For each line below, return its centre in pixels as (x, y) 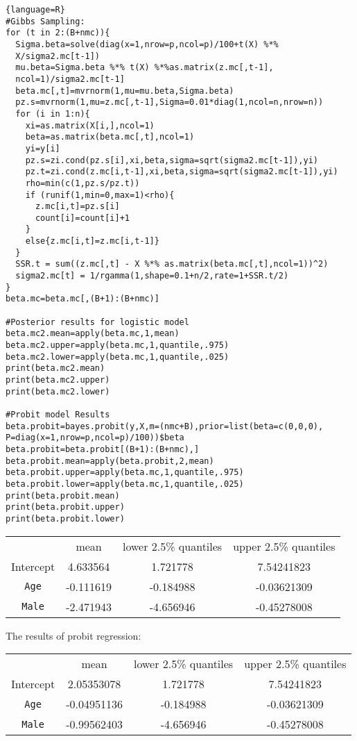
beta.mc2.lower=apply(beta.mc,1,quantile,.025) (117, 357)
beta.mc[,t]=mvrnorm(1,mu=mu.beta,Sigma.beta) (125, 91)
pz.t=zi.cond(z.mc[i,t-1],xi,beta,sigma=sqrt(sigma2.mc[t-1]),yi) (182, 172)
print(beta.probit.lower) (65, 518)
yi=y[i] (43, 148)
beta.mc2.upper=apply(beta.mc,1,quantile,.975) (117, 345)
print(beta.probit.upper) (65, 507)
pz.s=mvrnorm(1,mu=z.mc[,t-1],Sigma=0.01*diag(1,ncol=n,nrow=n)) (169, 102)
